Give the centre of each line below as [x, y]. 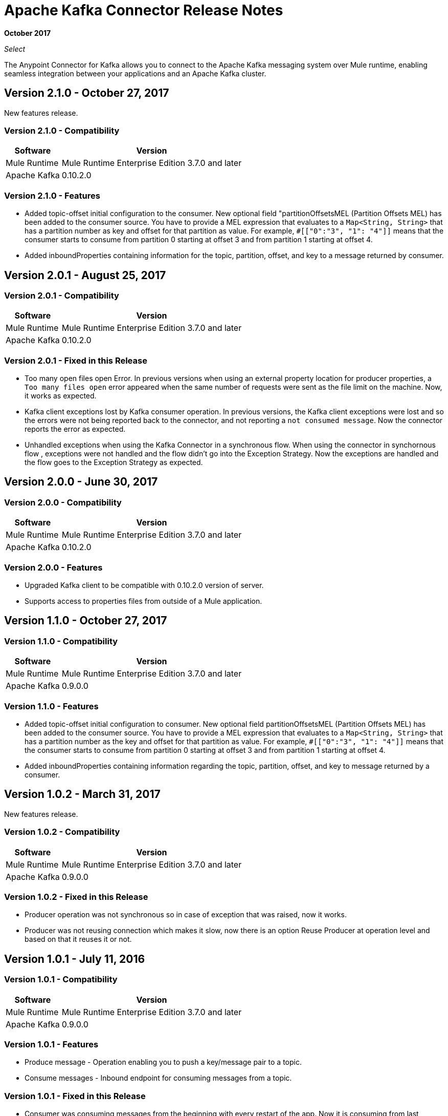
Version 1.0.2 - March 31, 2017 [82, 794]
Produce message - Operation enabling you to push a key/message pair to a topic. [163, 1062]
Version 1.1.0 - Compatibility [61, 641]
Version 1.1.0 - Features [51, 706]
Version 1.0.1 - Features [51, 1044]
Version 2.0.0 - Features [53, 567]
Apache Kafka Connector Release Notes [144, 10]
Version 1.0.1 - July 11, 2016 [75, 959]
